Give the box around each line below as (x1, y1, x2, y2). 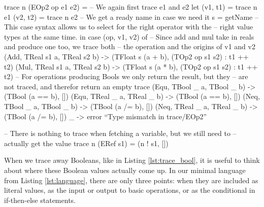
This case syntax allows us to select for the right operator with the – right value (4, 21, 253, 32)
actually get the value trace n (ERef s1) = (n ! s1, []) (4, 137, 169, 148)
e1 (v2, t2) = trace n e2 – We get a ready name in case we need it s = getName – (4, 11, 258, 22)
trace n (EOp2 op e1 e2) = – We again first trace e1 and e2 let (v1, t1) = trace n (4, 2, 257, 12)
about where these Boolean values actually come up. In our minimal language (4, 164, 246, 175)
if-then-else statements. (4, 194, 76, 205)
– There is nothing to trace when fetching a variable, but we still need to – (4, 128, 237, 139)
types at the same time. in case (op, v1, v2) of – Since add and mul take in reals (4, 31, 254, 42)
